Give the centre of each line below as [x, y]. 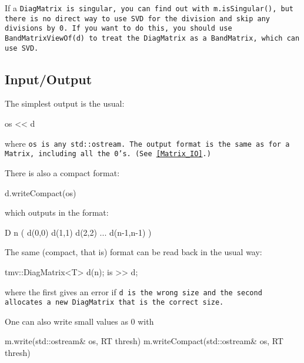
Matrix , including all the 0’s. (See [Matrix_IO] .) [108, 154]
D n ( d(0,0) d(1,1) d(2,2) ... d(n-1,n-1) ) [78, 232]
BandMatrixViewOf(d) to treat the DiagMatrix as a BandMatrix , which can [152, 38]
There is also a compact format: [62, 172]
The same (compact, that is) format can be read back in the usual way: [133, 252]
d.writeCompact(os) [41, 192]
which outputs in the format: [57, 212]
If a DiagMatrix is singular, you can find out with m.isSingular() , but [149, 8]
